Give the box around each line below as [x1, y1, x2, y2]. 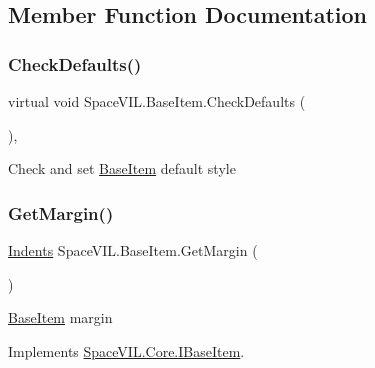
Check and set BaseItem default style [8, 158, 236, 179]
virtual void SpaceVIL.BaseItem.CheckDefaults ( [8, 91, 306, 111]
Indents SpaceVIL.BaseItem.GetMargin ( [8, 240, 258, 260]
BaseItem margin [8, 307, 113, 328]
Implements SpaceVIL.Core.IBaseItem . [8, 340, 245, 361]
